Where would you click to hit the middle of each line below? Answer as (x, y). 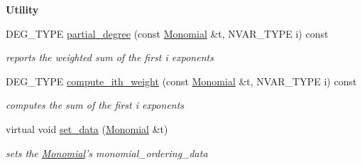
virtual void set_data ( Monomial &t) (87, 128)
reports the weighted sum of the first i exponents (110, 57)
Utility (22, 9)
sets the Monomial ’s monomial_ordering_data (107, 153)
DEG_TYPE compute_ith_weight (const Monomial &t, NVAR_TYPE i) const (181, 81)
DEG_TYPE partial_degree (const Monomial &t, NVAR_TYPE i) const (167, 33)
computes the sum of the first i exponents (95, 105)
